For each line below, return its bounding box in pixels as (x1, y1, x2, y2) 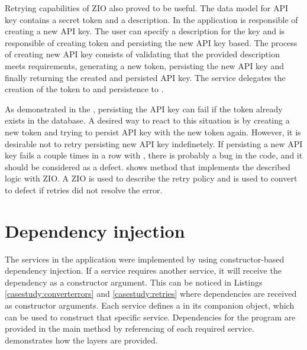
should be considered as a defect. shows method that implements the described (5, 160, 290, 173)
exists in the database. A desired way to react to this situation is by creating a (5, 114, 290, 127)
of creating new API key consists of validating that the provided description (5, 48, 280, 60)
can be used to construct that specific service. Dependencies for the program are (5, 310, 296, 323)
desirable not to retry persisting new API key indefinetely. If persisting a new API (5, 137, 303, 150)
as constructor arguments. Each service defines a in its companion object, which (5, 299, 295, 311)
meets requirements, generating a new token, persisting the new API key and (5, 59, 284, 72)
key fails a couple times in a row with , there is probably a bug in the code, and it (5, 149, 303, 161)
